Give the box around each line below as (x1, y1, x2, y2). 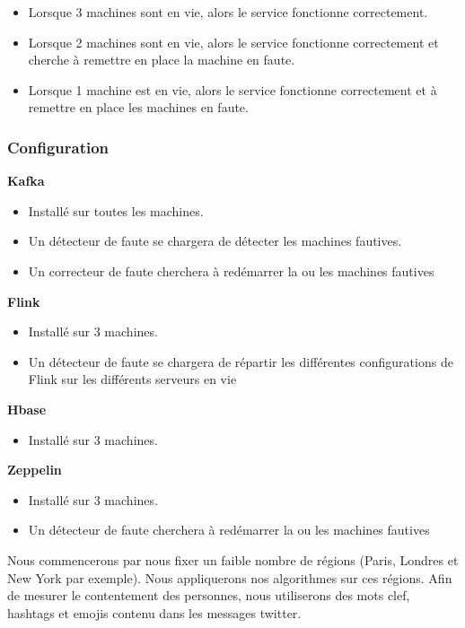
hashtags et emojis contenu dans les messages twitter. (7, 603, 302, 622)
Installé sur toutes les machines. (28, 201, 204, 220)
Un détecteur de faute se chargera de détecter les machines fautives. (28, 231, 402, 250)
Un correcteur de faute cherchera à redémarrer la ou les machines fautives (28, 261, 434, 280)
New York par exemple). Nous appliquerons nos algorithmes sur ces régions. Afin (7, 568, 452, 587)
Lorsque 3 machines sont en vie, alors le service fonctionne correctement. (28, 3, 428, 21)
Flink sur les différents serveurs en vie (28, 370, 237, 388)
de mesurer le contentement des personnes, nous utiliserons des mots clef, (7, 586, 410, 605)
